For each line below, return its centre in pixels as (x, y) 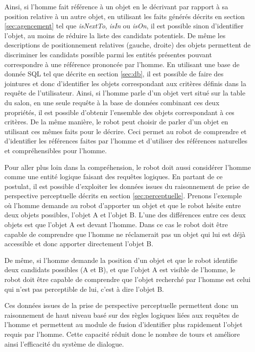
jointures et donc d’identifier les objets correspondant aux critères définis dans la (125, 83)
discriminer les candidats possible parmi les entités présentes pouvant (108, 54)
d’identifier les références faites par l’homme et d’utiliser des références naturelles (126, 141)
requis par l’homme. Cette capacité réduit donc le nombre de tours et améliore (122, 334)
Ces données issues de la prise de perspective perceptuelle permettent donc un (121, 305)
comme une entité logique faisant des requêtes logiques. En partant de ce (114, 176)
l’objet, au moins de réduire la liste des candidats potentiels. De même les (115, 35)
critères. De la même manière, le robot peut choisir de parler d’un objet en (116, 122)
